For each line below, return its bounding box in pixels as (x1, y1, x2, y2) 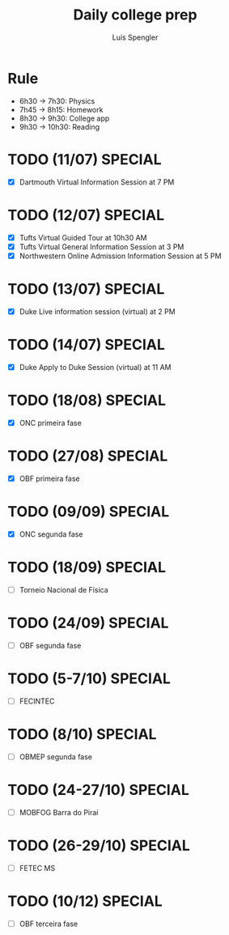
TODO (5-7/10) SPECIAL (7, 669, 172, 687)
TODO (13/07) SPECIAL (7, 280, 165, 298)
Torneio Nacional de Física (19, 584, 108, 594)
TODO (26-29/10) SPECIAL (7, 836, 191, 855)
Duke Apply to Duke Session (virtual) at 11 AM (19, 362, 172, 372)
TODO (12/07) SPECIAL (7, 206, 165, 224)
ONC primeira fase (19, 418, 82, 427)
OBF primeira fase (19, 474, 80, 483)
